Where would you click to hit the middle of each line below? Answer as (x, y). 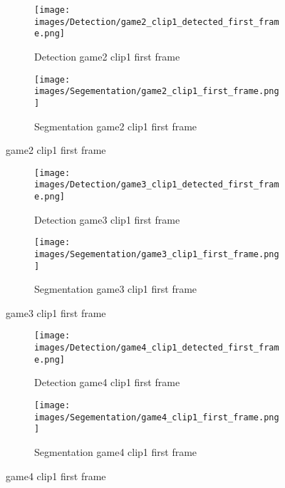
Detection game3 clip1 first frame (107, 219)
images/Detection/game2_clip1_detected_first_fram (157, 22)
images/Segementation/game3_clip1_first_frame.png (157, 254)
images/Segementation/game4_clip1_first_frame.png (157, 417)
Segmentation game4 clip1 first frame (116, 451)
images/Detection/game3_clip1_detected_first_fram (157, 185)
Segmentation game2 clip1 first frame (116, 126)
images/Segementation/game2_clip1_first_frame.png (157, 92)
